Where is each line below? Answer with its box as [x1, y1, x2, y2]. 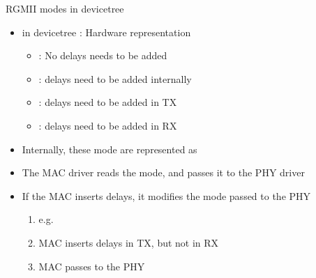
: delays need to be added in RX [38, 118, 177, 132]
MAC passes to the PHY [38, 258, 145, 273]
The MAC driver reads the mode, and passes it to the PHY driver [22, 165, 305, 180]
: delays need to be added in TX [38, 95, 177, 109]
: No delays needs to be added [38, 48, 167, 63]
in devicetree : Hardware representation [22, 24, 191, 39]
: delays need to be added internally [38, 71, 192, 86]
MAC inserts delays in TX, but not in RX [38, 235, 219, 249]
